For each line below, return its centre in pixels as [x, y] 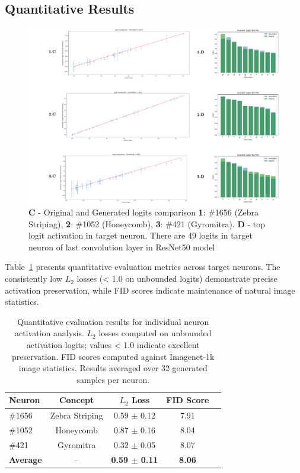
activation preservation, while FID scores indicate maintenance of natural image [150, 290]
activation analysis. [50, 333]
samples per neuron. [113, 379]
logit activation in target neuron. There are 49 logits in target [141, 235]
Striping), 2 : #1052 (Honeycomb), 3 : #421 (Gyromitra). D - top [147, 223]
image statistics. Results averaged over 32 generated [113, 368]
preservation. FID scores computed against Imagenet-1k [113, 356]
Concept [76, 400]
